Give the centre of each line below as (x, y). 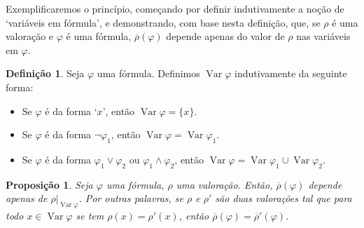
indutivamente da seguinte (291, 73)
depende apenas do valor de (225, 36)
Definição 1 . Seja (45, 73)
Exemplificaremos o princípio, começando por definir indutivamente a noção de (175, 8)
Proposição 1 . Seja (49, 184)
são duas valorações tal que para (283, 198)
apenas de (27, 198)
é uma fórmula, (99, 36)
